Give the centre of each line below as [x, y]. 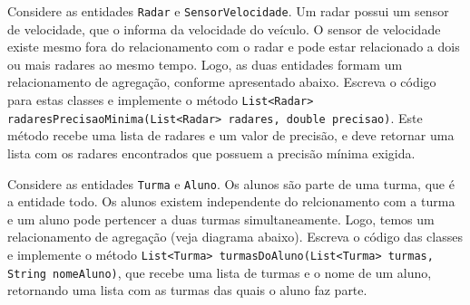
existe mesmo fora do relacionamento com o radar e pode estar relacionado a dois [234, 47]
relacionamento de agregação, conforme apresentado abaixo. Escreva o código [222, 82]
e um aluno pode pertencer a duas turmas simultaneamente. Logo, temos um [221, 219]
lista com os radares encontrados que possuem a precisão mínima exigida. [211, 152]
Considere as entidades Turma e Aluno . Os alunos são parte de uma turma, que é [231, 183]
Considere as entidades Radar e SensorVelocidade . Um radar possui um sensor [228, 11]
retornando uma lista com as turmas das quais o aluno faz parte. [187, 290]
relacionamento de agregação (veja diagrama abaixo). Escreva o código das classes [235, 237]
